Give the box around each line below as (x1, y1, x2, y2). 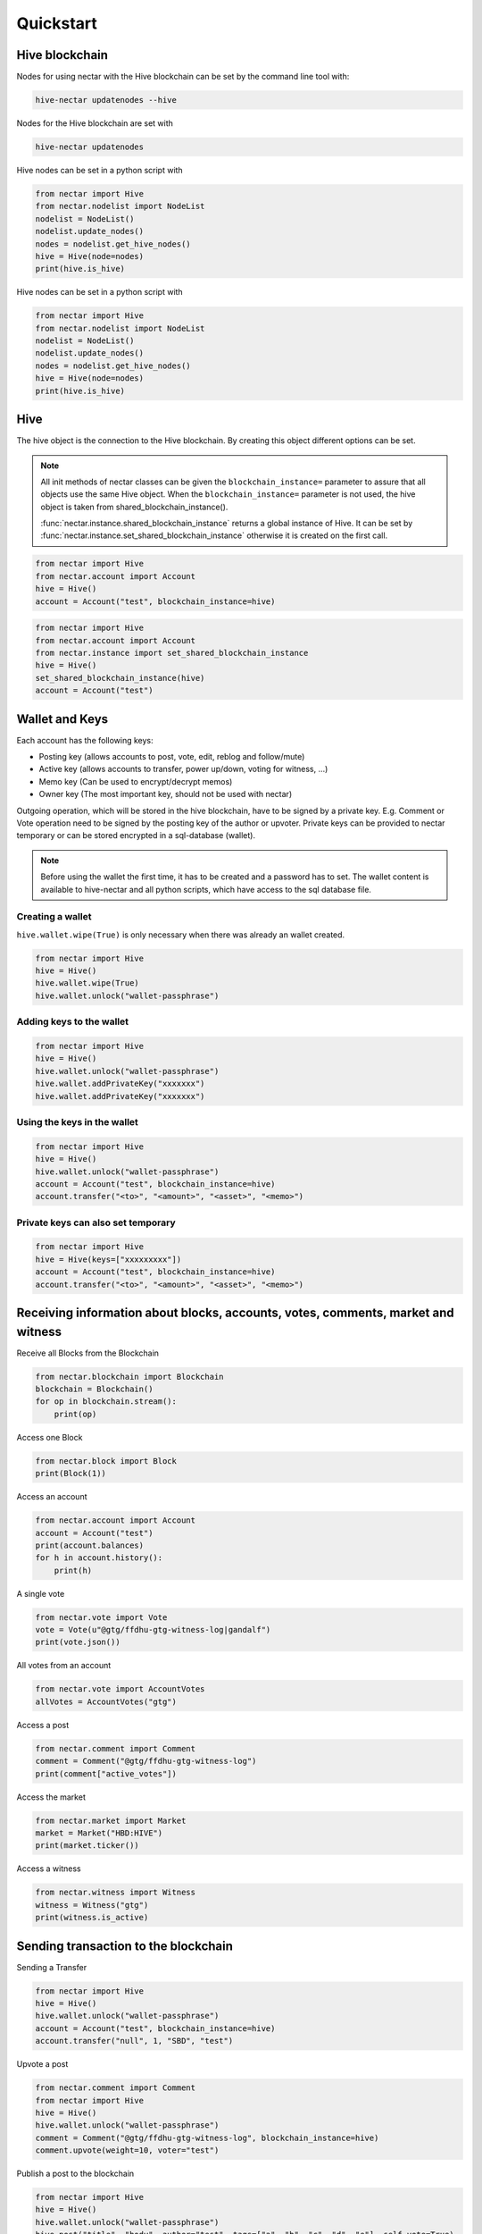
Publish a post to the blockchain (16, 2168, 135, 2179)
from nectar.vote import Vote (35, 1612, 168, 1622)
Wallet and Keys (16, 711, 109, 726)
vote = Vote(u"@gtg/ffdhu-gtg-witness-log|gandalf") (35, 1625, 271, 1635)
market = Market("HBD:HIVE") (35, 1827, 163, 1838)
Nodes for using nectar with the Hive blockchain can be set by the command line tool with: (16, 71, 350, 82)
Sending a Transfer (16, 1961, 87, 1972)
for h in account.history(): (35, 1553, 163, 1563)
